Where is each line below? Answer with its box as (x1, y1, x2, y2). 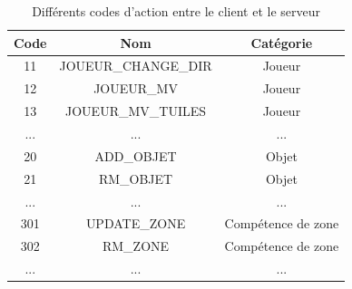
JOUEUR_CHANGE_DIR (59, 56, 212, 75)
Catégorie (250, 33, 313, 52)
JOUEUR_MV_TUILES (65, 101, 207, 120)
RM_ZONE (102, 236, 170, 255)
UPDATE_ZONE (85, 214, 186, 233)
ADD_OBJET (94, 146, 177, 165)
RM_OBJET (98, 169, 173, 188)
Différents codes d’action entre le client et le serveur (32, 2, 321, 20)
